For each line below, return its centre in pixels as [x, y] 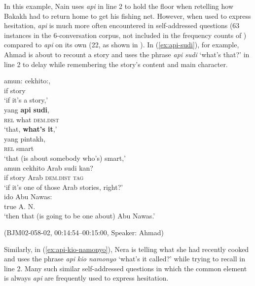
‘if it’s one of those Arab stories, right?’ [64, 187]
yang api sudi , [27, 109]
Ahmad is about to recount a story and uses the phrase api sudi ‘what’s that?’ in [127, 54]
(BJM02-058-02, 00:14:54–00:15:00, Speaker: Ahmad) [84, 232]
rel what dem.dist [32, 119]
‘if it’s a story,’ [26, 100]
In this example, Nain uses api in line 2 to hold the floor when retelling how [119, 6]
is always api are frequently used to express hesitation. [86, 278]
